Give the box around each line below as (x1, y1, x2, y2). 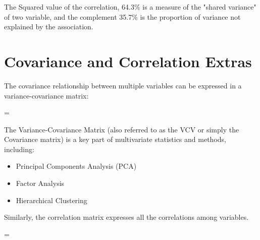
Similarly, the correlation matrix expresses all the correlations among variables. (4, 212, 249, 222)
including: (4, 143, 34, 154)
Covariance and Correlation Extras (4, 51, 252, 71)
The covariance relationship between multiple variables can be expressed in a (4, 80, 242, 90)
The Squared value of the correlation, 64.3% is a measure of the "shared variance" (4, 2, 256, 12)
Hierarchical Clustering (16, 195, 87, 205)
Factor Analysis (16, 178, 65, 188)
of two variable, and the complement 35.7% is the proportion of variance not (4, 11, 241, 22)
